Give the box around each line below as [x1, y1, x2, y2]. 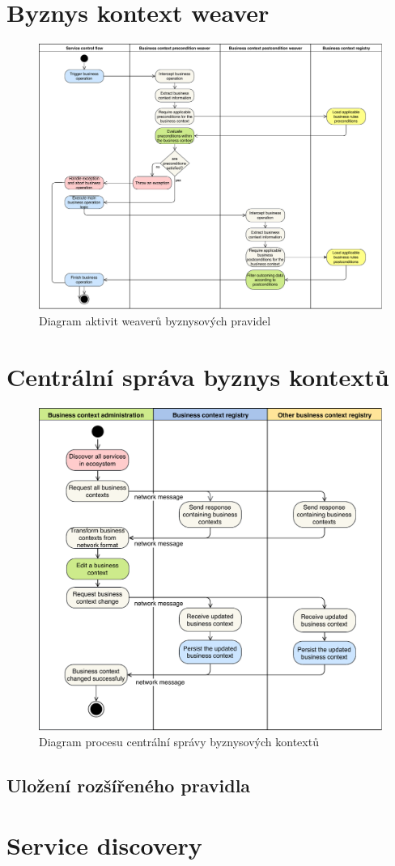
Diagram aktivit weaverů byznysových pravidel [39, 312, 271, 329]
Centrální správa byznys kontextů [6, 359, 389, 393]
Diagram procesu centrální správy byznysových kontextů [39, 733, 319, 750]
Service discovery [6, 828, 202, 861]
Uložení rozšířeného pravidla [6, 773, 251, 798]
